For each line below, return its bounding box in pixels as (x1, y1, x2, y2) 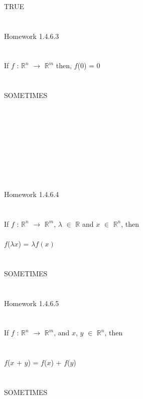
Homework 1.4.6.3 (4, 30, 59, 41)
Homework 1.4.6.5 (4, 297, 59, 308)
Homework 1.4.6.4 (4, 189, 59, 199)
